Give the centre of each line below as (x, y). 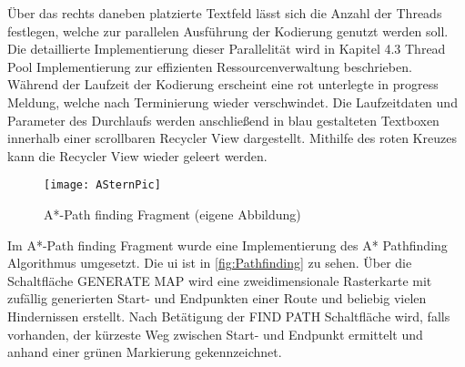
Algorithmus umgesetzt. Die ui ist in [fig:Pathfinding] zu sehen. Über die (210, 263)
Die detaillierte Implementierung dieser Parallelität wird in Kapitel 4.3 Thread (227, 49)
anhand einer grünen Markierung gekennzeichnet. (145, 352)
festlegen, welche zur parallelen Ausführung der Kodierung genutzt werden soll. (228, 31)
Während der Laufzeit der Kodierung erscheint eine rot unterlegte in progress (223, 84)
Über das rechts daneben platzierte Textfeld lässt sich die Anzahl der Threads (225, 13)
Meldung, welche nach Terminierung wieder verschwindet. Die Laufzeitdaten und (232, 102)
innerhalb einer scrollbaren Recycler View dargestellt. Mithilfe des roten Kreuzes (232, 138)
